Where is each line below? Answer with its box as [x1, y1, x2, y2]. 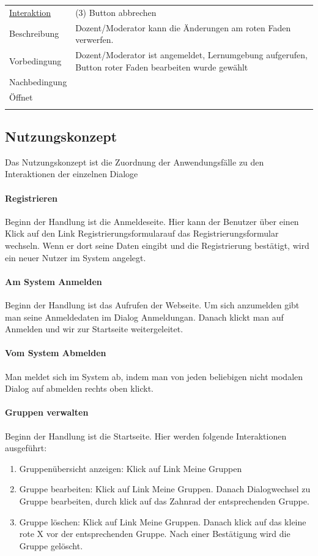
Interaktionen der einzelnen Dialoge [5, 167, 138, 180]
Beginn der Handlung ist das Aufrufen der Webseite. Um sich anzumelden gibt [5, 299, 300, 311]
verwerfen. [75, 33, 114, 46]
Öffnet [9, 91, 33, 104]
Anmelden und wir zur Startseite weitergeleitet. [5, 322, 183, 335]
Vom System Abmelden [5, 346, 106, 359]
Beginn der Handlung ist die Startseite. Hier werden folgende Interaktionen [5, 429, 287, 442]
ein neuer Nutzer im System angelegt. [5, 251, 146, 264]
